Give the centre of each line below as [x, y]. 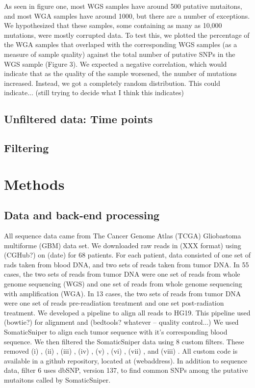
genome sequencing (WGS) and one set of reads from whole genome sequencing [123, 284]
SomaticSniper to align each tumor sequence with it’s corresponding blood [116, 332]
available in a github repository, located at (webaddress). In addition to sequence [126, 360]
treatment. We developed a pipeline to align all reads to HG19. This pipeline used [127, 312]
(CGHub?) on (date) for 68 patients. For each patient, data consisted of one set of [127, 255]
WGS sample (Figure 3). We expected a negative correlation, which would [115, 64]
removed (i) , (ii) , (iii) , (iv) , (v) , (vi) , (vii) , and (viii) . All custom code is [121, 351]
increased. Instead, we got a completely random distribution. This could [112, 83]
